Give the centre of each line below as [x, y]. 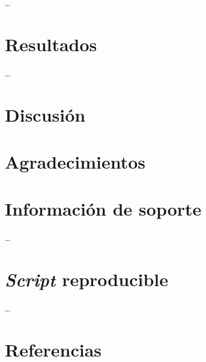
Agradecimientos [75, 161]
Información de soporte [103, 209]
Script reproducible [86, 279]
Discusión [45, 114]
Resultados [51, 44]
